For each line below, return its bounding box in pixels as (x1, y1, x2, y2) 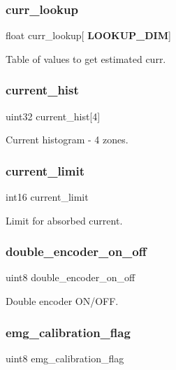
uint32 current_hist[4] (6, 108, 101, 123)
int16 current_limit (6, 190, 89, 204)
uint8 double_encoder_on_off (6, 270, 135, 285)
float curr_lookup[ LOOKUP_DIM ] (6, 28, 171, 43)
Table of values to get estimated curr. (6, 51, 166, 66)
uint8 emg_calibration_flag (6, 350, 124, 365)
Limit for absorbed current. (6, 213, 123, 227)
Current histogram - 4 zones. (6, 132, 129, 147)
